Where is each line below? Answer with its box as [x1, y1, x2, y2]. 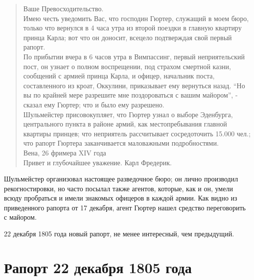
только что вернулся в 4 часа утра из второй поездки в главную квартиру [23, 23, 242, 33]
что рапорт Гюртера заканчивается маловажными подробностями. [23, 138, 219, 148]
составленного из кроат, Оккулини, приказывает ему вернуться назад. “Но [23, 80, 245, 90]
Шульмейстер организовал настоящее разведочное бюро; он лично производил [4, 174, 238, 184]
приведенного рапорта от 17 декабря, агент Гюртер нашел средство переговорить [4, 202, 246, 212]
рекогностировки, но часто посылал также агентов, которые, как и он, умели [4, 183, 233, 193]
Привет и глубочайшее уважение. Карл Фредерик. [23, 157, 172, 167]
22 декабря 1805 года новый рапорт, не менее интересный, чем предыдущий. [4, 229, 234, 239]
